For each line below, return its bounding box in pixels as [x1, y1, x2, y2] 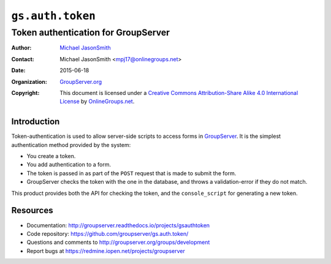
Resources [11, 205, 53, 216]
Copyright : [11, 89, 40, 96]
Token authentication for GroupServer [11, 27, 170, 38]
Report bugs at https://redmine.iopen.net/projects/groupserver [26, 247, 185, 254]
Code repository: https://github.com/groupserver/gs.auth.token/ [26, 230, 189, 237]
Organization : [11, 78, 47, 85]
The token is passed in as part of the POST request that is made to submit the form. [26, 169, 237, 177]
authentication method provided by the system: [11, 141, 131, 148]
